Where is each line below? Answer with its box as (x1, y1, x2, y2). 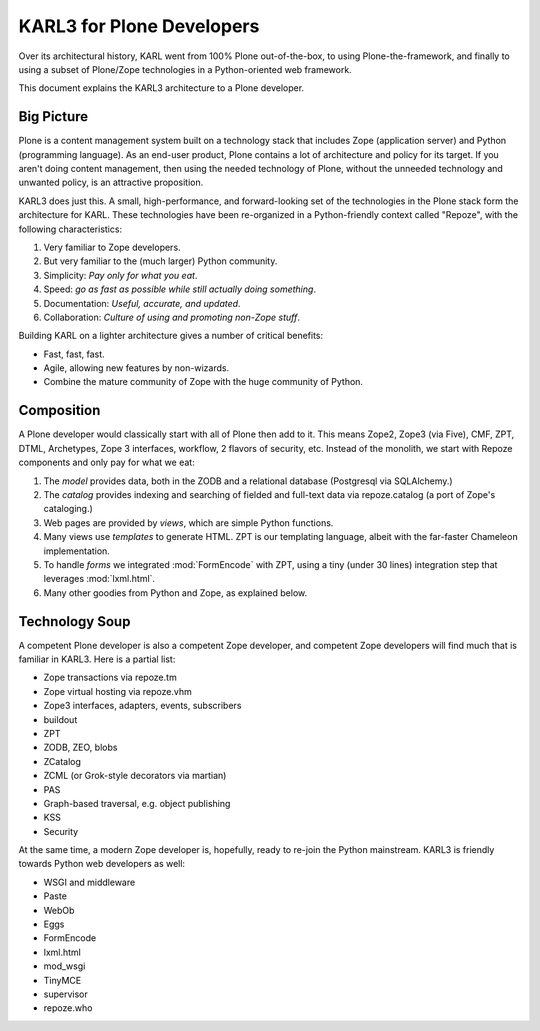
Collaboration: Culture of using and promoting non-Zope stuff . (43, 311, 300, 323)
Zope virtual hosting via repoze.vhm (43, 685, 192, 697)
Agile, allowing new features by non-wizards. (43, 362, 230, 374)
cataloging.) (43, 503, 94, 515)
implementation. (43, 545, 110, 557)
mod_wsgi (43, 960, 86, 972)
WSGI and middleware (43, 876, 136, 888)
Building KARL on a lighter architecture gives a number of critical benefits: (18, 330, 324, 342)
